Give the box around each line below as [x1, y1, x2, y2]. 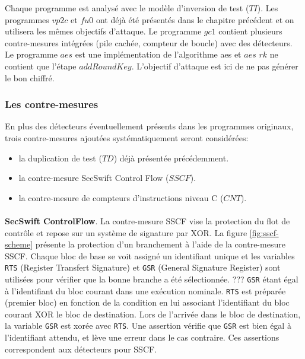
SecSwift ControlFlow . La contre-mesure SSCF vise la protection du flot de [5, 214, 290, 227]
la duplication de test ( [18, 151, 102, 164]
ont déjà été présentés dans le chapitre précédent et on [96, 13, 294, 26]
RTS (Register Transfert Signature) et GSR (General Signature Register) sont [5, 261, 281, 274]
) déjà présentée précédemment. [113, 151, 229, 164]
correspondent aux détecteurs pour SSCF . [5, 342, 157, 355]
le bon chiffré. [5, 71, 55, 84]
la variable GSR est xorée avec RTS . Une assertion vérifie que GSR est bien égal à [5, 319, 291, 332]
